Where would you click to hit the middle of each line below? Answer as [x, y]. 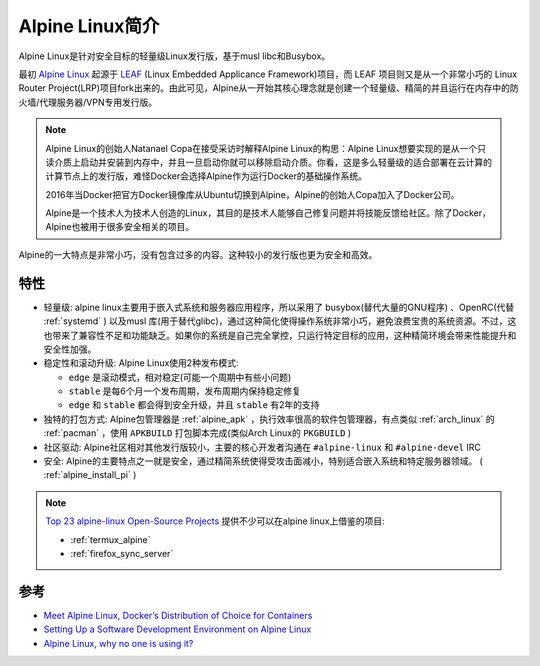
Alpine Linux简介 [89, 26]
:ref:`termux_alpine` [110, 539]
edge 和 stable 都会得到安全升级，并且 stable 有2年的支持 [194, 405]
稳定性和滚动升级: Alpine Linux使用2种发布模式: [141, 363]
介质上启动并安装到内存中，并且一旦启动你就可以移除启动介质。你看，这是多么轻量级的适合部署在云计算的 [272, 162]
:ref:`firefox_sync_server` [122, 553]
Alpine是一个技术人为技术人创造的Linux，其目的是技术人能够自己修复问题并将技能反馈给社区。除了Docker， [268, 213]
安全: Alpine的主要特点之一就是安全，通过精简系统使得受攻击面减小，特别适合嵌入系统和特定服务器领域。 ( [263, 461]
